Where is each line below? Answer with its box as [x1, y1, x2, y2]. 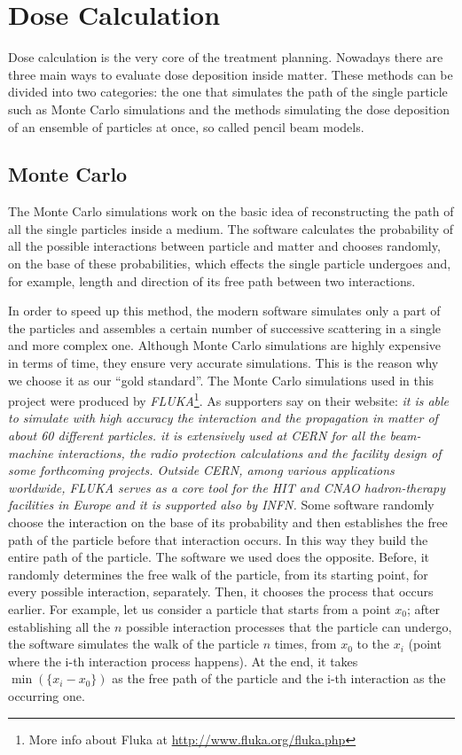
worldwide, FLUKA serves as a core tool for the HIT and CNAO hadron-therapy [8, 478, 445, 496]
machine [8, 443, 53, 462]
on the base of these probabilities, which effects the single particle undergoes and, [8, 254, 451, 273]
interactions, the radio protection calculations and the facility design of [57, 443, 442, 462]
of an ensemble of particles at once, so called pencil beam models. [8, 117, 364, 136]
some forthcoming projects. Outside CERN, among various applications [8, 461, 395, 479]
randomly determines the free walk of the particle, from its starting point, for [8, 564, 428, 583]
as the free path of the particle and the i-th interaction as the [112, 669, 446, 688]
